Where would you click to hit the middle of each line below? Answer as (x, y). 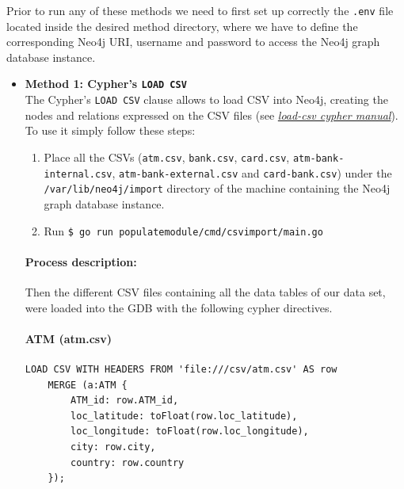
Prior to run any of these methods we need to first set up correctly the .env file (200, 10)
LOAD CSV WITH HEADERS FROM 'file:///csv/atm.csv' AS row (181, 369)
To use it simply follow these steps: (110, 130)
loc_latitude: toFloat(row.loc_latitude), (184, 416)
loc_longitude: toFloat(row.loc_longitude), (190, 432)
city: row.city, (113, 447)
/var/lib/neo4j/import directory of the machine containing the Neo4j (217, 188)
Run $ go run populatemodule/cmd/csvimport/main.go (183, 230)
